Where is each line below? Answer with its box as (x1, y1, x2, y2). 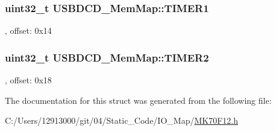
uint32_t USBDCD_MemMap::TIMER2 (5, 50, 209, 65)
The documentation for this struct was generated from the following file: (5, 94, 272, 106)
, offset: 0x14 (5, 24, 52, 37)
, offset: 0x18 (5, 74, 52, 86)
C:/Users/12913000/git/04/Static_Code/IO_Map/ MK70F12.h (5, 114, 238, 127)
